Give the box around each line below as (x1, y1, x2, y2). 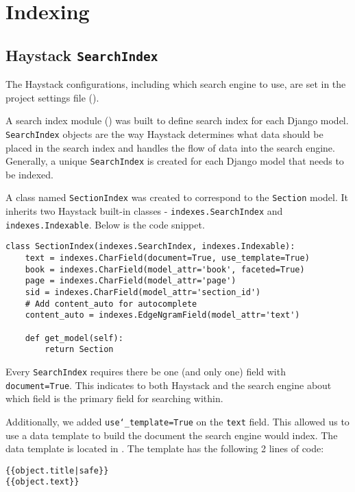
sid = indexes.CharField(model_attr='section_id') (25, 288, 261, 298)
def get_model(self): (25, 333, 123, 343)
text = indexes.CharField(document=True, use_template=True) (25, 253, 310, 263)
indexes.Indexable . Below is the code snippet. (5, 217, 205, 231)
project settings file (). (5, 90, 99, 104)
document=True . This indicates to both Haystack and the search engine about (5, 377, 332, 392)
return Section (45, 344, 114, 355)
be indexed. (5, 167, 54, 181)
